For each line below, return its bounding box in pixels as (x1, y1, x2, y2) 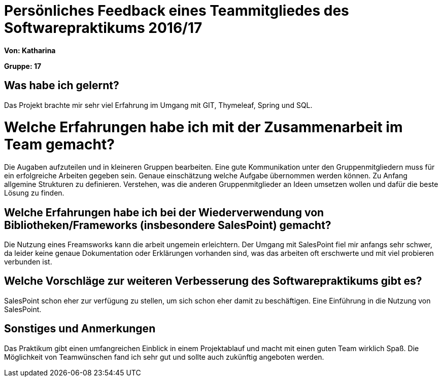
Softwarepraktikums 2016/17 (4, 19, 202, 36)
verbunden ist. (4, 257, 52, 266)
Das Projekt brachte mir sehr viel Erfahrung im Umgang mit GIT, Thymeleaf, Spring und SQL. (4, 100, 313, 109)
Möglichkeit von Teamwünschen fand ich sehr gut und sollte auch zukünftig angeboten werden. (4, 352, 324, 361)
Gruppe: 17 (4, 61, 42, 70)
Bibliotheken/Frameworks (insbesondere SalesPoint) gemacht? (4, 218, 331, 232)
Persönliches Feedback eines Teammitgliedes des (4, 2, 349, 19)
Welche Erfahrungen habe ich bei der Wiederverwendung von (4, 206, 324, 219)
